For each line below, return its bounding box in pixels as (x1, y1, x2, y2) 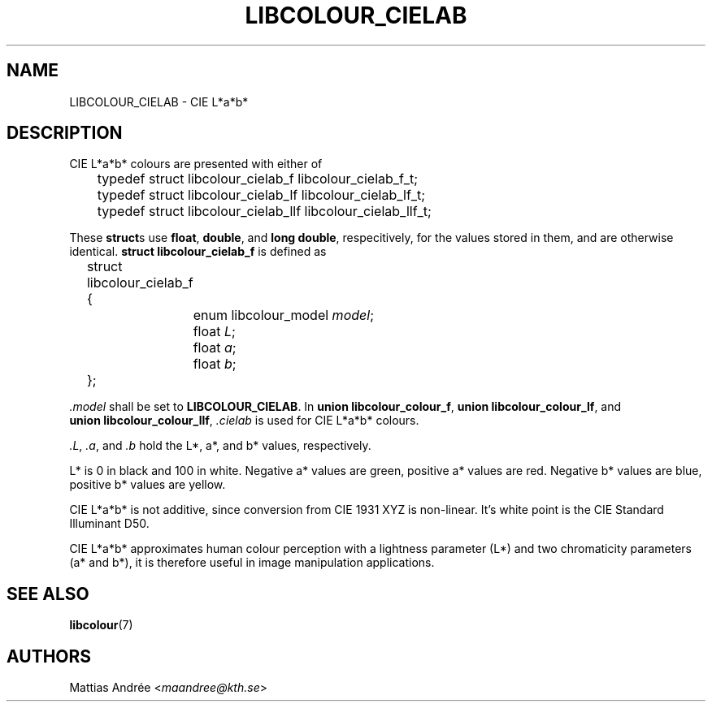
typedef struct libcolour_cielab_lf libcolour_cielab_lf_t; (97, 187, 425, 204)
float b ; (193, 356, 237, 373)
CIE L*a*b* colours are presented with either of (69, 157, 323, 171)
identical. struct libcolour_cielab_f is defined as (69, 244, 327, 259)
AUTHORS (7, 645, 92, 667)
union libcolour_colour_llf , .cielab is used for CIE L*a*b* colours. (69, 413, 419, 428)
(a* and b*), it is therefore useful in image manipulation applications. (69, 555, 435, 570)
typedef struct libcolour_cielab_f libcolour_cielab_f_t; (97, 171, 419, 188)
